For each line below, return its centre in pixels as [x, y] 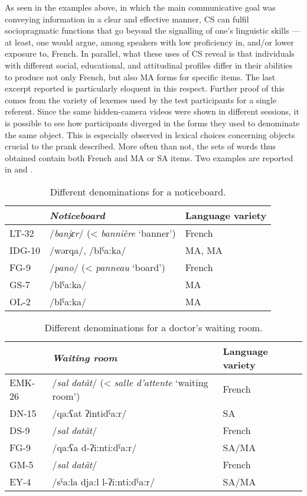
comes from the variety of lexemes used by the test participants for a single [141, 99]
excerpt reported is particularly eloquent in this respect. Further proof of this [145, 88]
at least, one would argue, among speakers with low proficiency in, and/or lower [149, 42]
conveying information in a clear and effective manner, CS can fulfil [127, 19]
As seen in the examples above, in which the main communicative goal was [140, 7]
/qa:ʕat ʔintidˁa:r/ [89, 413]
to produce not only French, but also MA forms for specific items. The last [140, 76]
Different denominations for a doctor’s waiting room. [153, 327]
